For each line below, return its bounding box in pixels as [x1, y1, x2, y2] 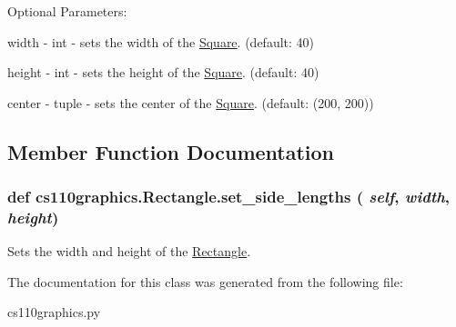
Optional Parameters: [7, 2, 127, 20]
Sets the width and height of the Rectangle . [7, 242, 251, 261]
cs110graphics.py [7, 302, 101, 322]
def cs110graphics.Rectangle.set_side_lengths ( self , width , [7, 185, 451, 208]
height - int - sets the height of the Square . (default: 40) [7, 63, 319, 82]
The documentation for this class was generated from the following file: [7, 272, 403, 291]
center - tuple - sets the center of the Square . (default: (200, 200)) [7, 93, 374, 112]
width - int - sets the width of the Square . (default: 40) [7, 32, 314, 51]
